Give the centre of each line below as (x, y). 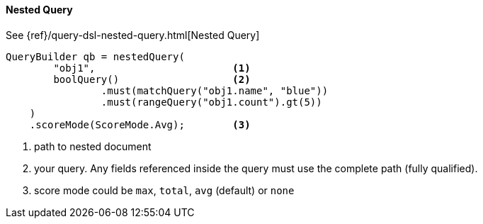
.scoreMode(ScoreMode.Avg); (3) (140, 124)
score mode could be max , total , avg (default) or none (164, 190)
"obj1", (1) (152, 68)
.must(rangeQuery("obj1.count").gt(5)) (211, 102)
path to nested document (93, 146)
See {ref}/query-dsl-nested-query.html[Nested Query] (133, 35)
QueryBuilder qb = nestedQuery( (95, 56)
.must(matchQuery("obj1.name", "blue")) (215, 90)
